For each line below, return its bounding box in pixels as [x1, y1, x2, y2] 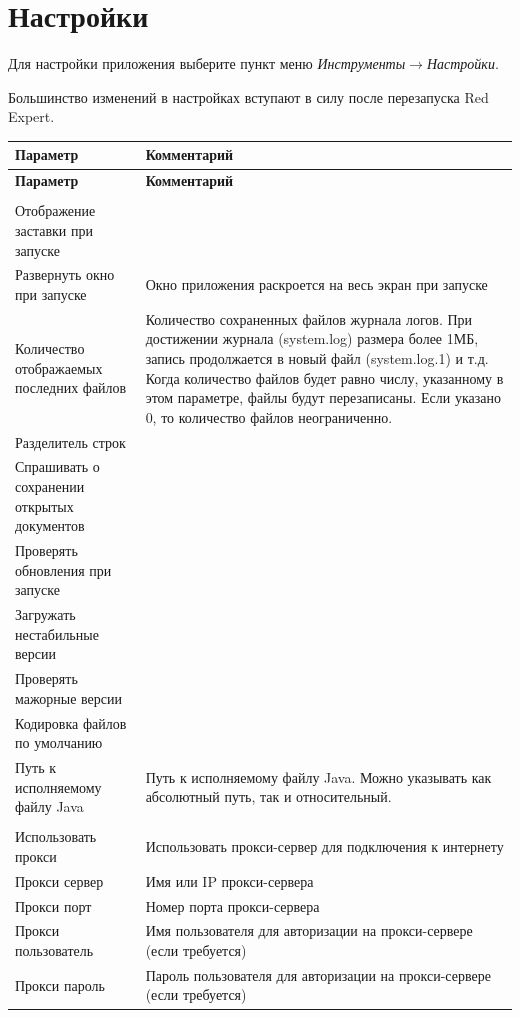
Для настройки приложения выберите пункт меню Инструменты [8, 53, 406, 74]
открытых [15, 495, 74, 516]
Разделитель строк [15, 431, 126, 452]
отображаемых [15, 357, 103, 378]
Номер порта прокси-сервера [145, 895, 320, 916]
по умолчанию [15, 732, 103, 753]
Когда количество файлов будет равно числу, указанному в [145, 367, 504, 388]
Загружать [15, 604, 76, 625]
